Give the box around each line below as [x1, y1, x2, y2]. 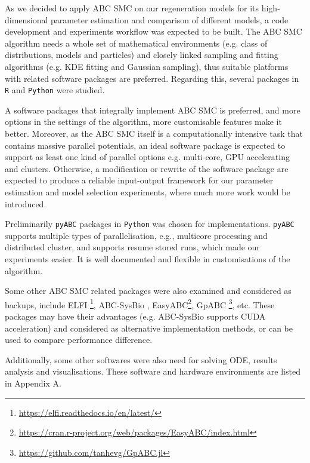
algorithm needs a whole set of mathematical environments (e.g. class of [5, 36, 268, 49]
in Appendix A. [5, 377, 61, 389]
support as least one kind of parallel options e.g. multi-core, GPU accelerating [5, 151, 290, 163]
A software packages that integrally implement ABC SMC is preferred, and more [5, 103, 300, 116]
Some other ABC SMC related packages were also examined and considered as [5, 284, 292, 297]
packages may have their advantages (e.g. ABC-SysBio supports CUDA [5, 310, 266, 323]
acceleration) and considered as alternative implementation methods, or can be [5, 321, 293, 334]
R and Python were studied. [5, 84, 105, 96]
